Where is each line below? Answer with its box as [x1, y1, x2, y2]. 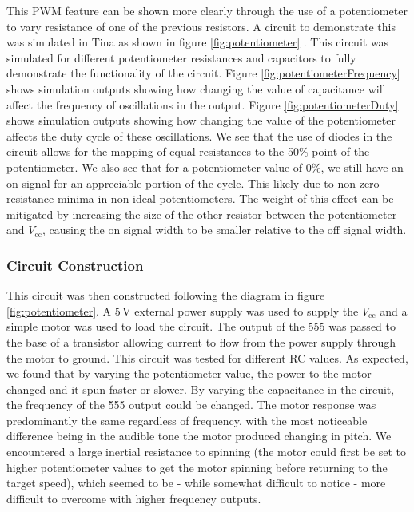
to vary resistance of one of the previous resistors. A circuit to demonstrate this [6, 18, 396, 34]
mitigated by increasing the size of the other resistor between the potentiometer [6, 205, 397, 222]
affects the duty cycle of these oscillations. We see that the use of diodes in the [6, 127, 392, 144]
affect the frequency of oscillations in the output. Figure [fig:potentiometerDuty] [6, 96, 399, 113]
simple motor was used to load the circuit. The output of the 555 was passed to [6, 318, 396, 335]
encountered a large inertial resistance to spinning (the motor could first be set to [6, 443, 406, 460]
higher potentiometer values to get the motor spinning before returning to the [6, 458, 388, 475]
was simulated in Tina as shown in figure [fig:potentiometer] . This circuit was [6, 34, 389, 50]
